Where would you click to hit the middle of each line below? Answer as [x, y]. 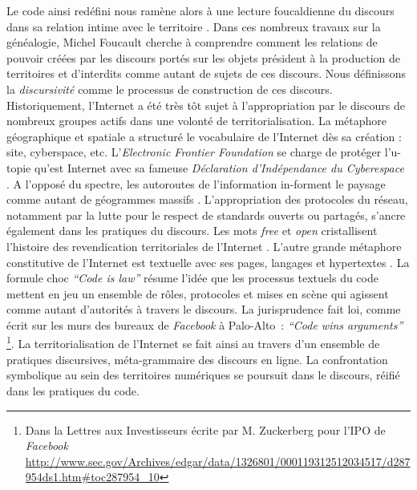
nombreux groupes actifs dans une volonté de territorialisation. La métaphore [197, 121]
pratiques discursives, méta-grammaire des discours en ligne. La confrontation [197, 359]
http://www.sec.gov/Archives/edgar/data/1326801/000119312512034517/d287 [218, 461]
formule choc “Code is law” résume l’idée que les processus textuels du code [192, 278]
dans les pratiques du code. [73, 390]
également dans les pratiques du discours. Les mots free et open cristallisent [192, 231]
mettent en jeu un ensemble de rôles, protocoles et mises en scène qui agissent [198, 293]
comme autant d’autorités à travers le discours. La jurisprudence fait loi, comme [204, 309]
